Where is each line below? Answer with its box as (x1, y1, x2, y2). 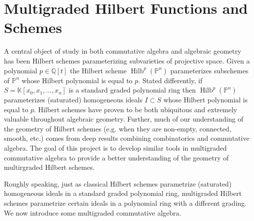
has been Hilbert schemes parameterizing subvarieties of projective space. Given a (4, 55, 250, 65)
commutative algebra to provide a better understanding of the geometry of (4, 152, 229, 162)
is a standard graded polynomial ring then (69, 85, 196, 95)
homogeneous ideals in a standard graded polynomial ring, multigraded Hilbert (4, 188, 242, 198)
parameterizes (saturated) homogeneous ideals (4, 95, 142, 105)
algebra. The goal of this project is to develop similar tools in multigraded (4, 143, 227, 153)
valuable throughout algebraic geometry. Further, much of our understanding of (4, 114, 244, 124)
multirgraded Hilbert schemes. (4, 162, 95, 172)
